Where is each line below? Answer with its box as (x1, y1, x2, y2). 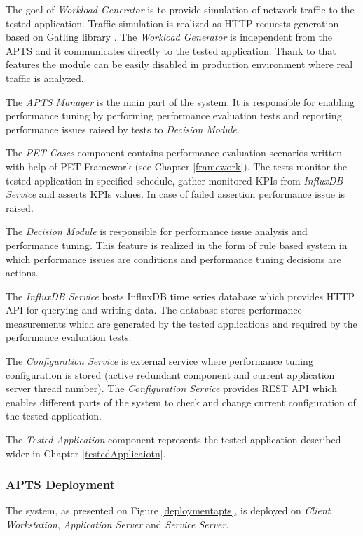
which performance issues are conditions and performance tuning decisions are (6, 251, 341, 266)
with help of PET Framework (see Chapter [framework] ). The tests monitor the (6, 159, 348, 173)
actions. (6, 265, 39, 280)
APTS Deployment (6, 476, 115, 493)
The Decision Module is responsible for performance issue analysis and (6, 224, 308, 239)
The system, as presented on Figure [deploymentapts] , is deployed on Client (6, 503, 331, 518)
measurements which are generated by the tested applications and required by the (6, 316, 357, 330)
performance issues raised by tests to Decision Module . (6, 121, 240, 136)
